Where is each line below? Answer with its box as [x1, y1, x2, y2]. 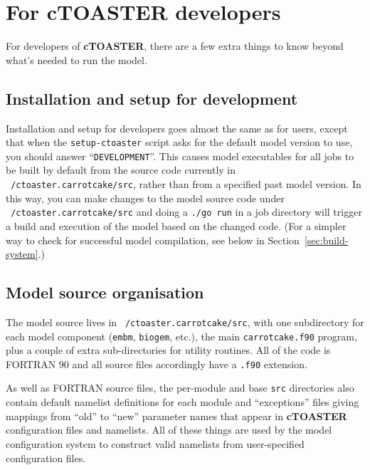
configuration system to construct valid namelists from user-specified [6, 436, 305, 451]
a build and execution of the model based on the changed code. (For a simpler [6, 218, 347, 233]
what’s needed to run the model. [6, 52, 147, 67]
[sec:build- [304, 232, 349, 247]
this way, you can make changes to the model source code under [6, 190, 285, 205]
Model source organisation [6, 281, 204, 303]
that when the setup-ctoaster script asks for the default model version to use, [6, 135, 353, 150]
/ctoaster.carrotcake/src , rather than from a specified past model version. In [11, 177, 361, 192]
